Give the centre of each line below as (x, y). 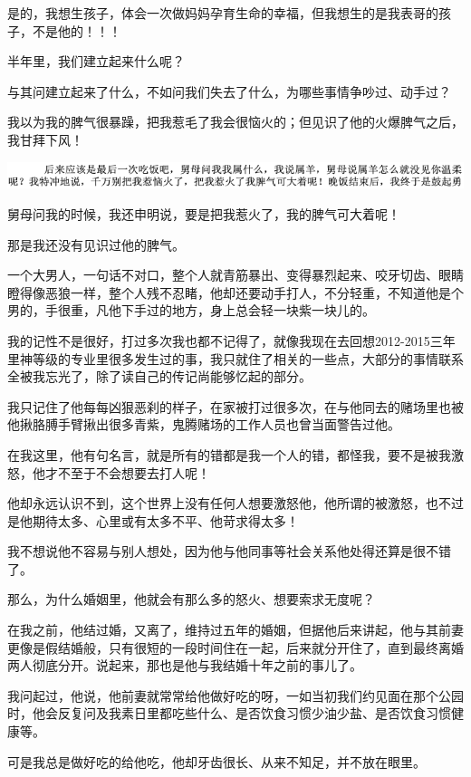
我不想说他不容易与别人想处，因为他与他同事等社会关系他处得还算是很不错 (229, 551)
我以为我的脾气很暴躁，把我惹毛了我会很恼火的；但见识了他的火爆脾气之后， (235, 122)
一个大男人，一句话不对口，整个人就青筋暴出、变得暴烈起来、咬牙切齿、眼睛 (235, 275)
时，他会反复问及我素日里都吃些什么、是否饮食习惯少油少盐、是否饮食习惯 (229, 713)
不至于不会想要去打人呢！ (134, 472)
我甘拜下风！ (45, 139)
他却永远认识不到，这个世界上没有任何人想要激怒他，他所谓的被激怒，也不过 (235, 503)
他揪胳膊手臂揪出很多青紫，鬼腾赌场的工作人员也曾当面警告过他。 (204, 424)
